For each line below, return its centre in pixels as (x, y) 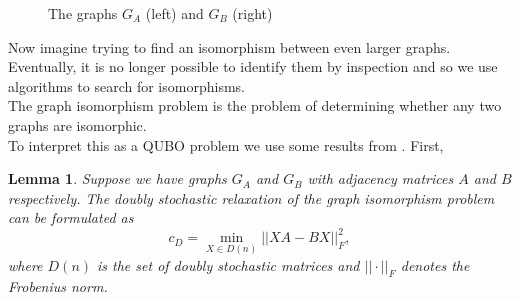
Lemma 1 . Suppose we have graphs (117, 178)
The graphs (83, 13)
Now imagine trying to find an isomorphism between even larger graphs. (229, 46)
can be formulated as (71, 217)
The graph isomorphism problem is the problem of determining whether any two (255, 105)
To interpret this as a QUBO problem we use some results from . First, (226, 144)
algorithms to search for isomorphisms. (126, 85)
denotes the (435, 264)
